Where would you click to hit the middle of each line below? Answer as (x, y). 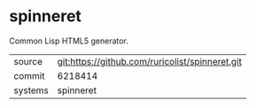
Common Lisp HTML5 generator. (69, 41)
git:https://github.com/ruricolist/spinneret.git (149, 61)
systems (31, 90)
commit (29, 75)
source (28, 61)
